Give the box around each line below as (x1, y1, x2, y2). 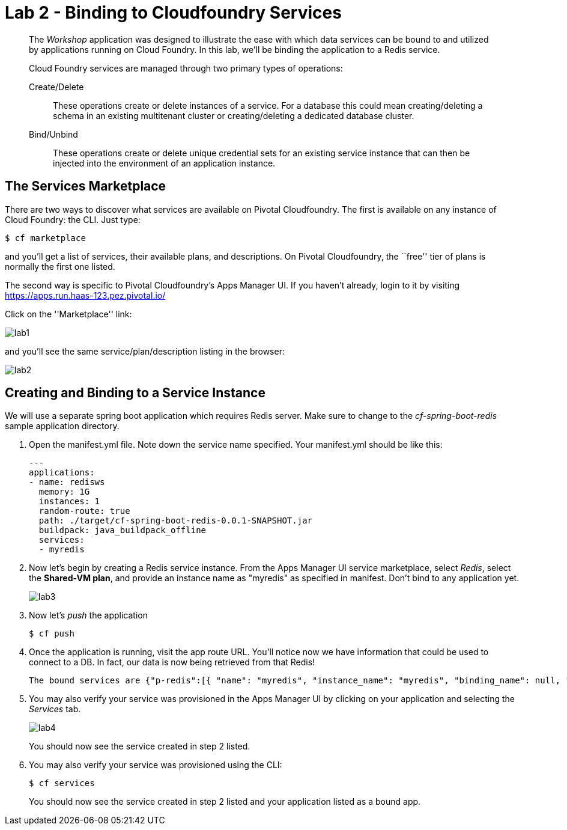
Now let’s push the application (29, 610, 148, 621)
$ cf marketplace (5, 233, 86, 243)
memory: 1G (38, 487, 90, 497)
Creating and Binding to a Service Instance (5, 385, 265, 401)
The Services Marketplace (5, 179, 166, 194)
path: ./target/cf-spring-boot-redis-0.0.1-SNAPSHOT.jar (38, 516, 313, 526)
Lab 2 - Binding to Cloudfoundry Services (5, 2, 342, 23)
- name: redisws (29, 477, 105, 487)
